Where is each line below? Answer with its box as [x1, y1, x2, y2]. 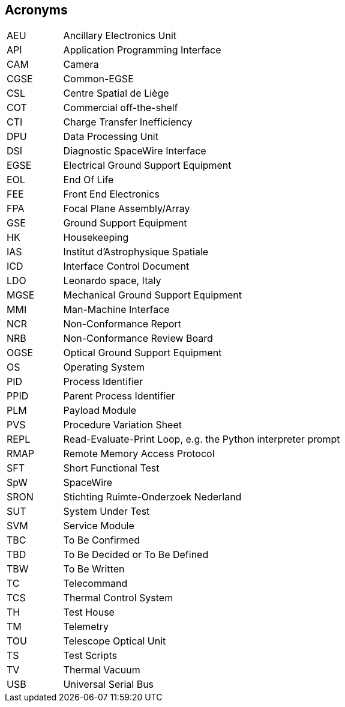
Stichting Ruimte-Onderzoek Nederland [63, 491, 242, 503]
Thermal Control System [63, 592, 173, 604]
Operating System [63, 361, 145, 374]
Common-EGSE [63, 73, 134, 85]
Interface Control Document [63, 260, 190, 273]
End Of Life [63, 174, 114, 186]
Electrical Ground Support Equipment [63, 159, 232, 172]
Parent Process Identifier [63, 390, 175, 402]
